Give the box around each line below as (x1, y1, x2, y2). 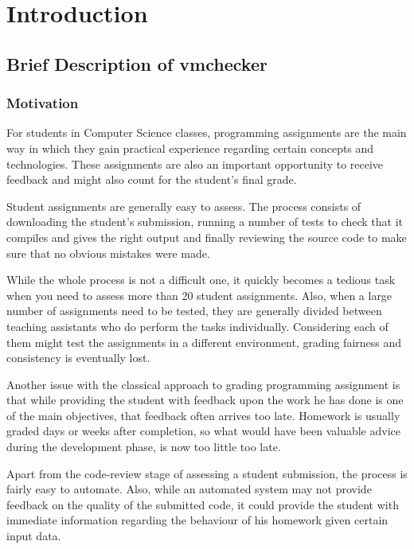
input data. (6, 528, 61, 544)
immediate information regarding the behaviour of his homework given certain (6, 512, 389, 528)
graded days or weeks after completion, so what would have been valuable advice (6, 422, 400, 439)
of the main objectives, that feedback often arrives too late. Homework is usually (6, 407, 400, 423)
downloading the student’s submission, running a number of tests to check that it (6, 213, 404, 230)
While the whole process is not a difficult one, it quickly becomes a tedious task (6, 271, 396, 288)
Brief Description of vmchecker (6, 51, 268, 76)
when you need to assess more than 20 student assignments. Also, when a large (6, 286, 393, 303)
